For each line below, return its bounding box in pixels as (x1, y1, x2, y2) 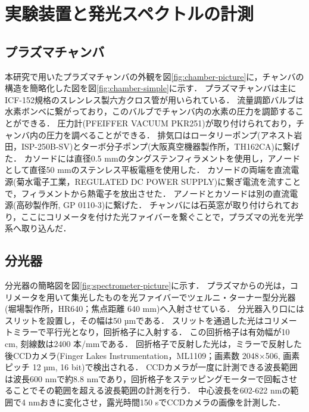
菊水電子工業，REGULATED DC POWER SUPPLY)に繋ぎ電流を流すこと (16, 175, 301, 187)
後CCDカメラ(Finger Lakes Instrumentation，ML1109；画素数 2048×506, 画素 (5, 349, 300, 361)
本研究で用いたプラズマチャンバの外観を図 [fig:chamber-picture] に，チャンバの (5, 70, 304, 82)
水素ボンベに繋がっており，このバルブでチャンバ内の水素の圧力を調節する (5, 105, 295, 117)
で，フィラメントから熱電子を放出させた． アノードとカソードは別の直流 (5, 187, 290, 199)
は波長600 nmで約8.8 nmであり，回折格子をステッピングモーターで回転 (5, 372, 281, 385)
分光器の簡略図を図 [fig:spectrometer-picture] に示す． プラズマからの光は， (5, 279, 290, 292)
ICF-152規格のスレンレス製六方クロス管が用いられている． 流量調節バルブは (5, 93, 304, 106)
